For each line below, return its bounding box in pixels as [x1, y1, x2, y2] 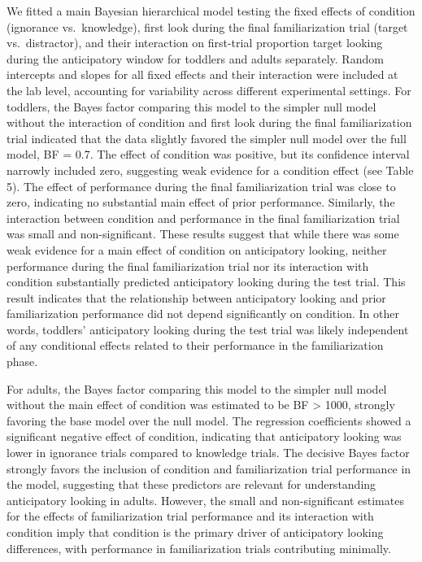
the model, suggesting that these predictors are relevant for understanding [7, 476, 376, 493]
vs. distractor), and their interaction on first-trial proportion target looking [7, 34, 383, 51]
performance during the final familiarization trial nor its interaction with [7, 257, 369, 274]
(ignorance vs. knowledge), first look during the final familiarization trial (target [7, 18, 408, 35]
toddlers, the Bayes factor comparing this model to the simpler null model [7, 98, 376, 115]
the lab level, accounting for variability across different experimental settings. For [7, 81, 411, 98]
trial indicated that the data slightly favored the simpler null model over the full [7, 129, 407, 146]
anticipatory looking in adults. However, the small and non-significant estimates [7, 491, 404, 508]
